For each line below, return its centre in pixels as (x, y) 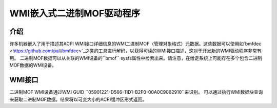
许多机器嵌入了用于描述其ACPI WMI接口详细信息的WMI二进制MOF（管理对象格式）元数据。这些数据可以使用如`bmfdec (135, 44)
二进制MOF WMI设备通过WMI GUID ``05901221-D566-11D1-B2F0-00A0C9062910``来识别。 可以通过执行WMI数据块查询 (136, 92)
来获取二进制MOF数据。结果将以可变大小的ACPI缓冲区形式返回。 (78, 99)
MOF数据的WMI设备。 (33, 65)
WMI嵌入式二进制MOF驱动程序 (75, 13)
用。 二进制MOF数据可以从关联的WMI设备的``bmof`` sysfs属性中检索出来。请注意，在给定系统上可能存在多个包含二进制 (136, 58)
